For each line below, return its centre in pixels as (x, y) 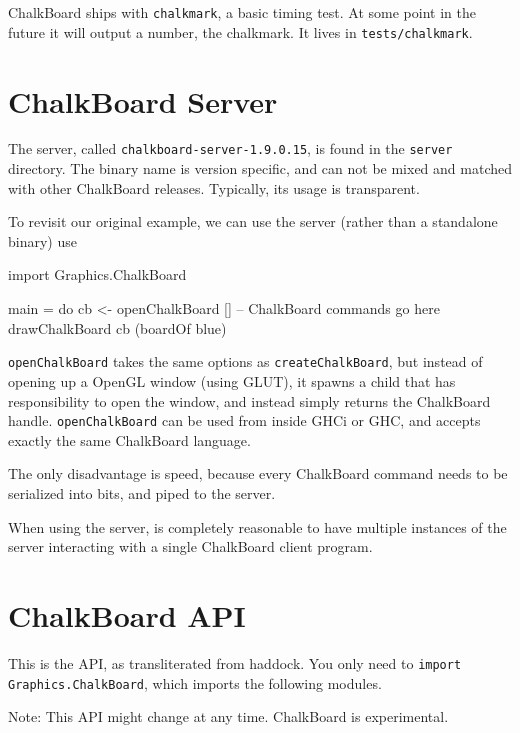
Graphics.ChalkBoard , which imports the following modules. (195, 682)
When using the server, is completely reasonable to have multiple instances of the (257, 526)
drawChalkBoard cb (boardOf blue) (117, 327)
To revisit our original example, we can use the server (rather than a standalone (253, 221)
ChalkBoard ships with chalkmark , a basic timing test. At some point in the (242, 12)
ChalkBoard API (127, 614)
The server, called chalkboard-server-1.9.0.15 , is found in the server (230, 148)
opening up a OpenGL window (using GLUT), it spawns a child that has (232, 380)
